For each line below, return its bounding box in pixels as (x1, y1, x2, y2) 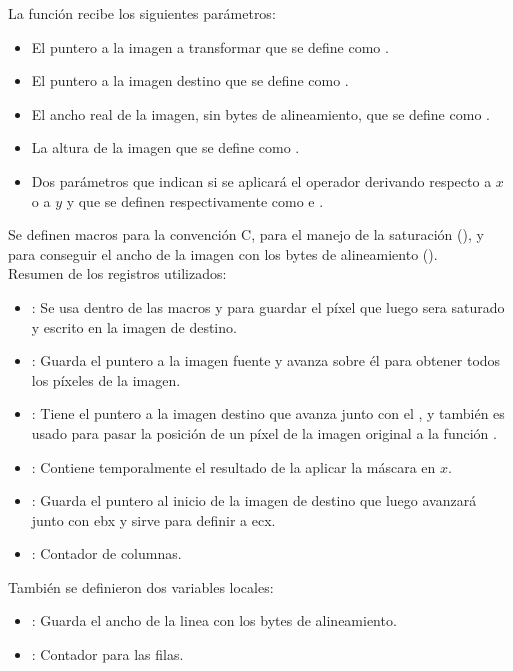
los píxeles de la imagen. (31, 369, 181, 390)
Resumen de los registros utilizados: (8, 263, 227, 284)
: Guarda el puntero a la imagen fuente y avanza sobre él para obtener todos (31, 350, 501, 371)
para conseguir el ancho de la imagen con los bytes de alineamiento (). (8, 243, 438, 264)
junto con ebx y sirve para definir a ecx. (31, 509, 276, 530)
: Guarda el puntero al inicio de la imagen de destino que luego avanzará (31, 490, 477, 511)
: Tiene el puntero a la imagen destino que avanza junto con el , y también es (31, 403, 505, 424)
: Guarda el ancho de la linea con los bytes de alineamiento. (31, 610, 397, 631)
